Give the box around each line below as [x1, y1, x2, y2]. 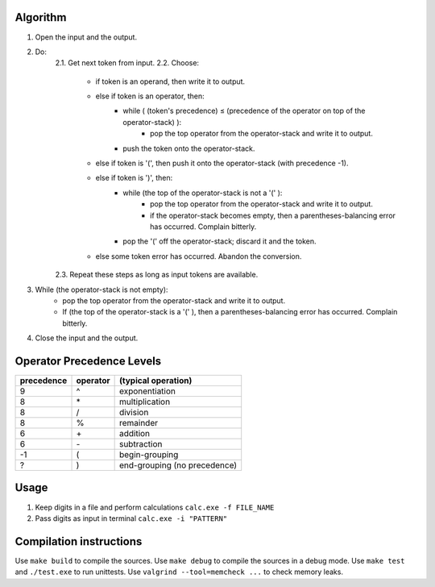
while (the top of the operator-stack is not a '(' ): [122, 188, 283, 198]
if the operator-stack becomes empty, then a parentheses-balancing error [150, 210, 396, 220]
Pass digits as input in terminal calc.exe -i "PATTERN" [35, 513, 228, 523]
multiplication [118, 396, 171, 407]
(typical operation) [118, 375, 193, 386]
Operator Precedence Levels [14, 354, 162, 368]
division [118, 407, 149, 418]
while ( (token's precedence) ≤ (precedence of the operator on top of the [122, 106, 366, 116]
